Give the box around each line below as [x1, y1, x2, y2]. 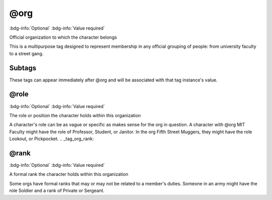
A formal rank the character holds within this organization [9, 171, 128, 177]
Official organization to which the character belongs [9, 34, 117, 40]
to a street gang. [9, 50, 44, 56]
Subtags [9, 63, 37, 72]
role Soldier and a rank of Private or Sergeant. [9, 187, 105, 193]
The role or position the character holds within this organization [9, 112, 141, 118]
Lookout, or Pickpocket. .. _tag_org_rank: [9, 136, 94, 142]
